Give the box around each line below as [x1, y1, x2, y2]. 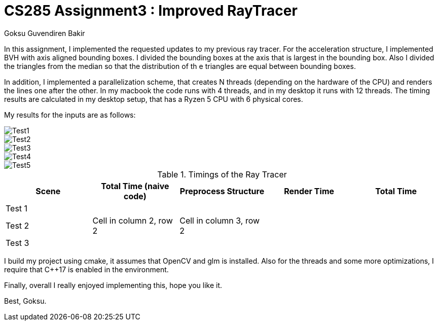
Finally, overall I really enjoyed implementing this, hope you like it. [4, 280, 223, 290]
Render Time [284, 186, 335, 196]
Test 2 [6, 220, 29, 231]
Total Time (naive [101, 180, 169, 191]
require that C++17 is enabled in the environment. [4, 265, 169, 274]
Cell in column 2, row [92, 215, 173, 226]
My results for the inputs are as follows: [4, 110, 136, 119]
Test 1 [6, 203, 28, 213]
